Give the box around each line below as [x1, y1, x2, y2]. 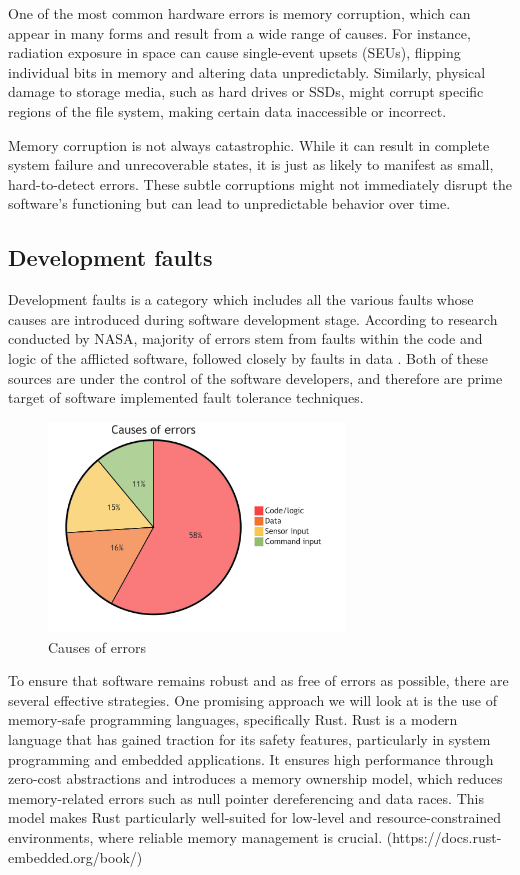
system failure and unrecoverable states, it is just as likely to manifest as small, [8, 154, 494, 175]
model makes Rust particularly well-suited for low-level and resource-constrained [8, 807, 502, 828]
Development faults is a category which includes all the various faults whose [8, 289, 474, 310]
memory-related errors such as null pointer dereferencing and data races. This [8, 787, 484, 808]
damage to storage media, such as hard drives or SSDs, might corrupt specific [8, 81, 484, 102]
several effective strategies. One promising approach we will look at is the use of [8, 689, 497, 710]
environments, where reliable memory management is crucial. [8, 826, 383, 847]
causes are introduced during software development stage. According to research [8, 308, 498, 329]
